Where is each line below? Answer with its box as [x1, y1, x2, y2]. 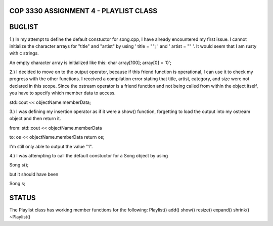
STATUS [9, 193, 36, 202]
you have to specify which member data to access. [9, 90, 116, 96]
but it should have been [9, 171, 59, 177]
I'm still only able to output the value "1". [9, 143, 93, 149]
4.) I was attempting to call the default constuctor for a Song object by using [9, 153, 168, 158]
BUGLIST [9, 23, 38, 31]
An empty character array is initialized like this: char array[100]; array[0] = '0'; [9, 60, 172, 66]
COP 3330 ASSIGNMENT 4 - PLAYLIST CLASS [9, 7, 158, 15]
